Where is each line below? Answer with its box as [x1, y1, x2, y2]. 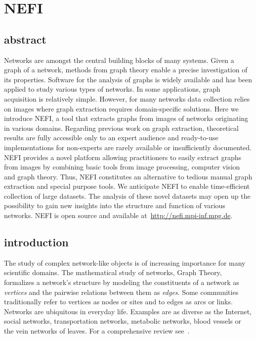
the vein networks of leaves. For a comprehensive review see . [4, 326, 190, 336]
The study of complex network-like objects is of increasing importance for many [4, 257, 246, 268]
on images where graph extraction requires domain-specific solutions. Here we [4, 103, 239, 113]
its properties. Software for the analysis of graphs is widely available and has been [4, 74, 253, 84]
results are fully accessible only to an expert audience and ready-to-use [4, 132, 218, 143]
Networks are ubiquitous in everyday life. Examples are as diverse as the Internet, [4, 306, 252, 316]
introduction [4, 234, 69, 250]
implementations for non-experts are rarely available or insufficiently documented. [4, 142, 252, 152]
